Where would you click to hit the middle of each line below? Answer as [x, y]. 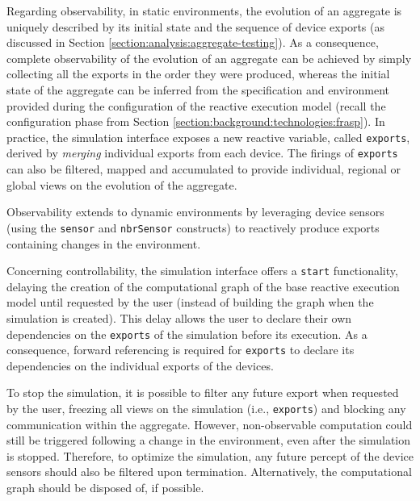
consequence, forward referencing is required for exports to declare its [181, 350]
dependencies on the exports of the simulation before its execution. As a [187, 334]
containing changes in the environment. [104, 243]
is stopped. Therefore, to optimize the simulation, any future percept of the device [210, 455]
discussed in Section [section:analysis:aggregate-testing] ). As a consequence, [193, 42]
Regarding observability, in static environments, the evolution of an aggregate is [204, 10]
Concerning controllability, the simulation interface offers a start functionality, [202, 271]
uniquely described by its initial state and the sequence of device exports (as [195, 26]
